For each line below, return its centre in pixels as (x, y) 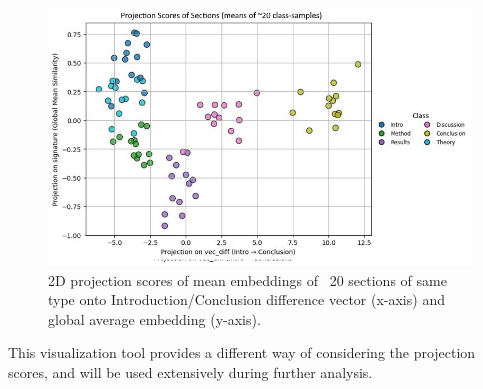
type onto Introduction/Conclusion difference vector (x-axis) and (246, 299)
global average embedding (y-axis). (154, 318)
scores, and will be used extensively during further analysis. (190, 372)
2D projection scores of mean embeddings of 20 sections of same (247, 279)
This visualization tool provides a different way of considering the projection (242, 352)
